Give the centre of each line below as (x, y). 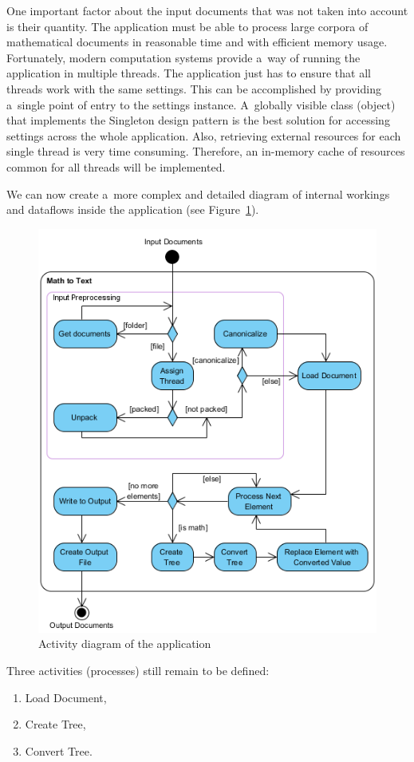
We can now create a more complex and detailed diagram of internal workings (198, 193)
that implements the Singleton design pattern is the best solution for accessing (198, 120)
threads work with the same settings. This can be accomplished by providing (194, 88)
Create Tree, (55, 724)
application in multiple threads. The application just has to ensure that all (189, 73)
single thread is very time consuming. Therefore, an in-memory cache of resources (206, 151)
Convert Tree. (59, 750)
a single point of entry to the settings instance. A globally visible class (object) (201, 104)
